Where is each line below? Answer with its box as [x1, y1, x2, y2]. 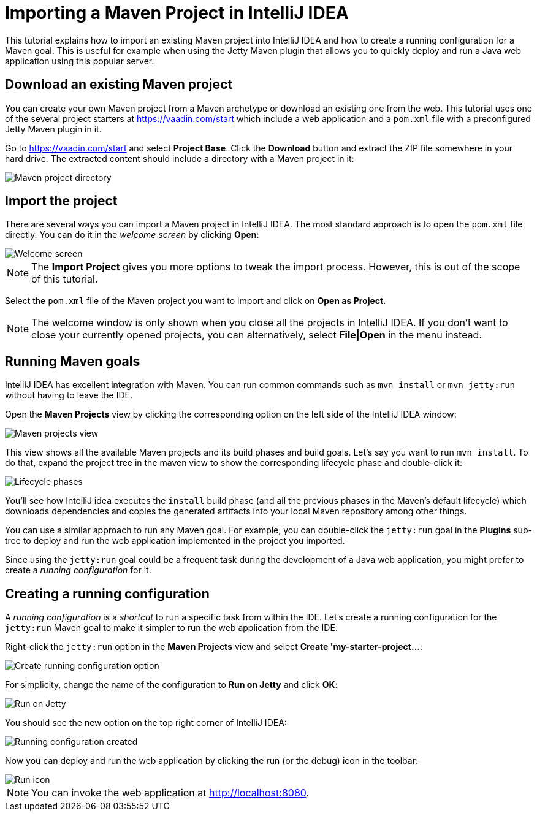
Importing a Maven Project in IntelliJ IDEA [5, 2, 349, 23]
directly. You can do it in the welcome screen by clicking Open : [5, 229, 259, 240]
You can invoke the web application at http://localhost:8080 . [31, 787, 310, 799]
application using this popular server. [5, 55, 154, 66]
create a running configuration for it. [5, 565, 151, 576]
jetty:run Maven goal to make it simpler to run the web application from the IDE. [5, 622, 338, 633]
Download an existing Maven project [5, 77, 233, 93]
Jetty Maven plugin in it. [5, 123, 102, 134]
